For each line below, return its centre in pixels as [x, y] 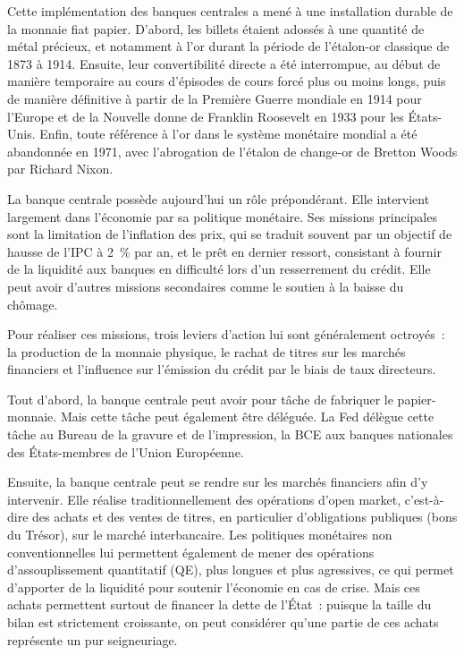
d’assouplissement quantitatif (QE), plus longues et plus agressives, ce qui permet [231, 570]
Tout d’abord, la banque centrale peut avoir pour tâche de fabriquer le [200, 399]
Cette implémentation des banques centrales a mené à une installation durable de [230, 11]
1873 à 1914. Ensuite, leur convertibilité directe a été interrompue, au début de [224, 63]
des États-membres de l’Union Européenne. [126, 451]
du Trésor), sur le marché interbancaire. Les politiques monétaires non [200, 535]
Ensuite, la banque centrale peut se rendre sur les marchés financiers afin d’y [218, 482]
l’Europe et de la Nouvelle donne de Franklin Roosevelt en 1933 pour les [206, 116]
